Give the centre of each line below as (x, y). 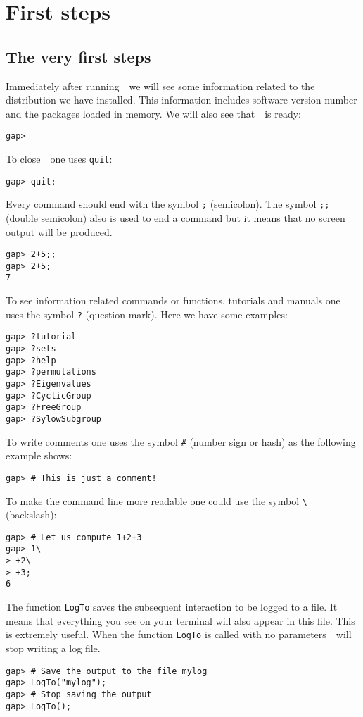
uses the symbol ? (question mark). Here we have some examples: (147, 314)
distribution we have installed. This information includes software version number (181, 100)
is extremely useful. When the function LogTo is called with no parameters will (179, 634)
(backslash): (31, 515)
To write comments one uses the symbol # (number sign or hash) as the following (181, 441)
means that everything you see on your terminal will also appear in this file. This (180, 620)
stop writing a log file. (53, 648)
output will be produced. (59, 231)
